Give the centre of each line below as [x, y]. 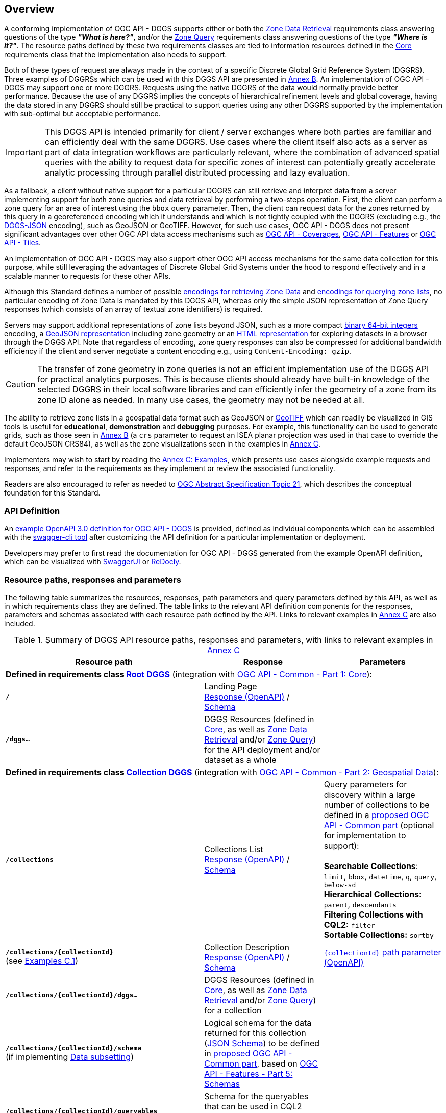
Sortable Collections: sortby [379, 935]
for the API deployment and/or [262, 749]
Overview [29, 9]
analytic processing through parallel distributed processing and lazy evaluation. [197, 173]
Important [24, 152]
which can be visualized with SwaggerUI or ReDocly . [93, 562]
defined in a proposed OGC [376, 815]
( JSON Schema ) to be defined [262, 1043]
